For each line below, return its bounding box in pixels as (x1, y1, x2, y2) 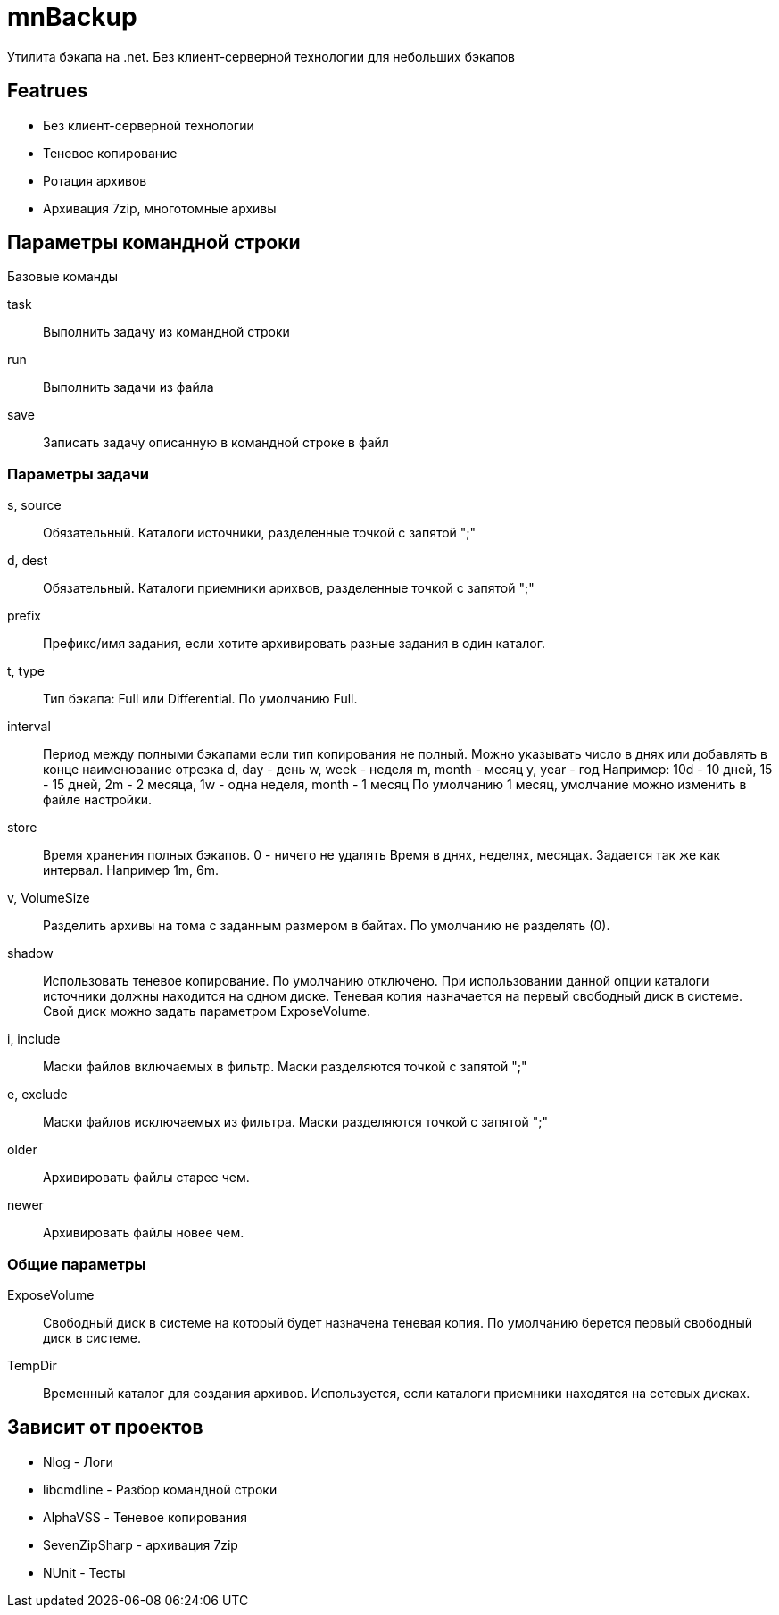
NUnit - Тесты (43, 1564, 126, 1580)
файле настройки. (43, 792, 153, 808)
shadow (7, 945, 54, 962)
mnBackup (7, 2, 137, 32)
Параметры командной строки (7, 231, 301, 254)
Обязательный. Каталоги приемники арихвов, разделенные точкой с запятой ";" (43, 580, 535, 596)
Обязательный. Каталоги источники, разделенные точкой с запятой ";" (43, 525, 477, 541)
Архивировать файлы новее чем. (43, 1225, 244, 1241)
